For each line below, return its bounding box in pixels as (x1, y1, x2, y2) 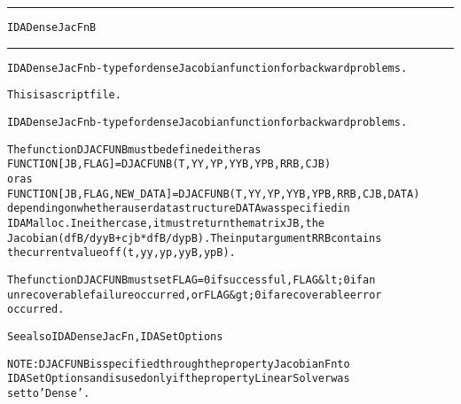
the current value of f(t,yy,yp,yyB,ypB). (7, 246, 236, 260)
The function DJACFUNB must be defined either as (7, 143, 262, 156)
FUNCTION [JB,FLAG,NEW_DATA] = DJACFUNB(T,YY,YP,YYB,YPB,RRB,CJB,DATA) (7, 187, 420, 200)
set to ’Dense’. (7, 386, 90, 400)
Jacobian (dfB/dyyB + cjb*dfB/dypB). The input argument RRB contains (7, 231, 382, 245)
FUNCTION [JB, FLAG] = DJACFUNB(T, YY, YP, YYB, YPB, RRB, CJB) (7, 158, 332, 171)
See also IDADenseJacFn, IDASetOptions (7, 330, 223, 343)
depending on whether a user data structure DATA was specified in (7, 202, 350, 215)
